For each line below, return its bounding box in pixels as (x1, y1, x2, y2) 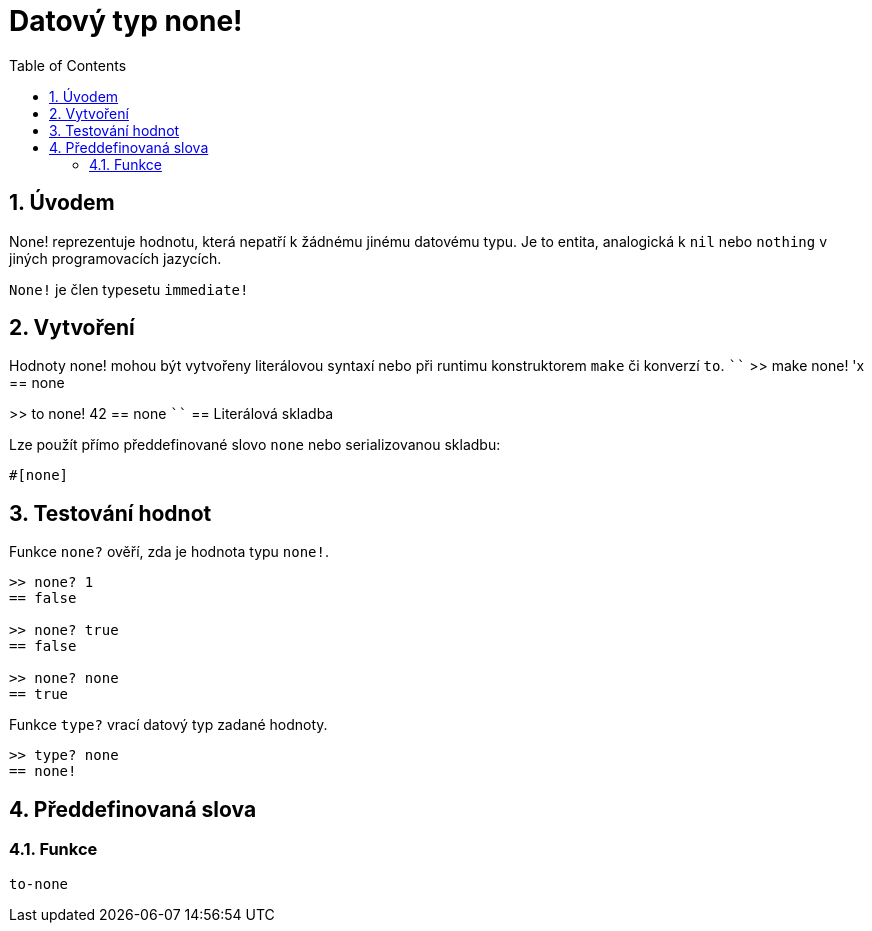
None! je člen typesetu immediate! (9, 280, 249, 298)
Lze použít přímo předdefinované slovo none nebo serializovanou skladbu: (9, 436, 501, 454)
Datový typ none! (9, 4, 243, 38)
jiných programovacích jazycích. (9, 249, 222, 267)
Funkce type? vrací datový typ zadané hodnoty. (9, 716, 328, 734)
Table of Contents (9, 56, 127, 74)
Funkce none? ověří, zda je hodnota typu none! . (9, 543, 330, 561)
